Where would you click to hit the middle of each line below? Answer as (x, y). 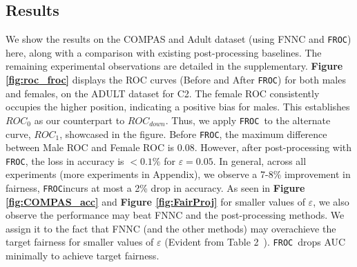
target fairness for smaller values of (80, 242)
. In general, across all (260, 160)
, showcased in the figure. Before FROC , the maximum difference (193, 133)
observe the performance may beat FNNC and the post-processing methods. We (175, 215)
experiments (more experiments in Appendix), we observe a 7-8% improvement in (178, 174)
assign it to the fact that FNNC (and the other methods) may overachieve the (171, 228)
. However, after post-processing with (273, 147)
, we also (331, 201)
